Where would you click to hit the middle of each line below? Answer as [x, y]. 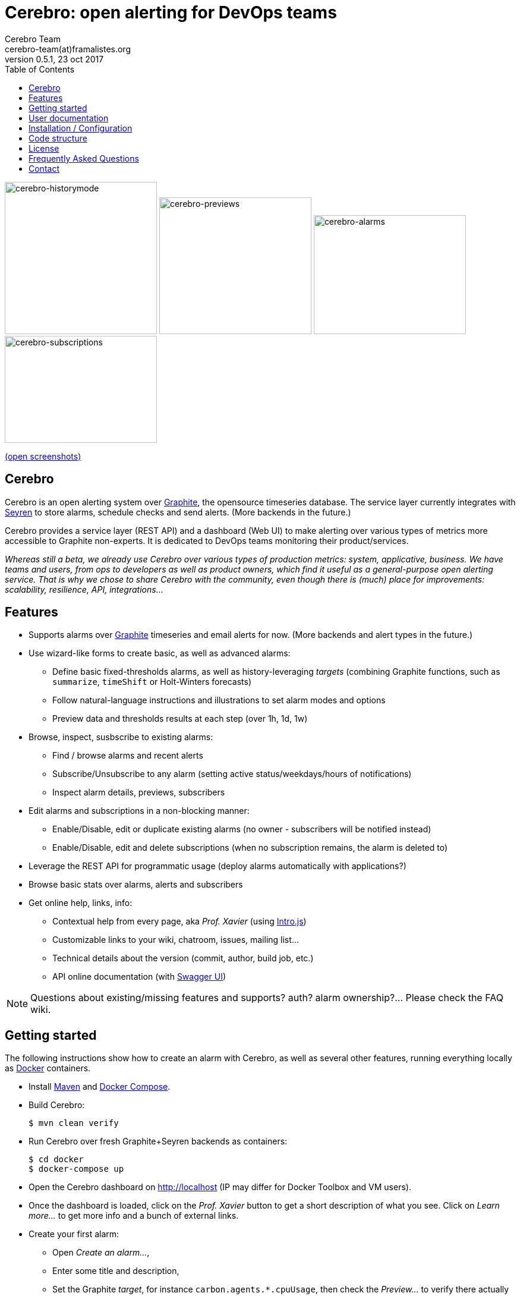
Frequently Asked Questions [84, 158]
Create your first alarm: [74, 1234]
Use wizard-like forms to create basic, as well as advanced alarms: [160, 653]
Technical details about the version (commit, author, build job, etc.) [183, 958]
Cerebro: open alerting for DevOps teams [171, 12]
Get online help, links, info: [81, 903]
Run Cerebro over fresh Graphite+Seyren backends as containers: [158, 1141]
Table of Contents [40, 69]
